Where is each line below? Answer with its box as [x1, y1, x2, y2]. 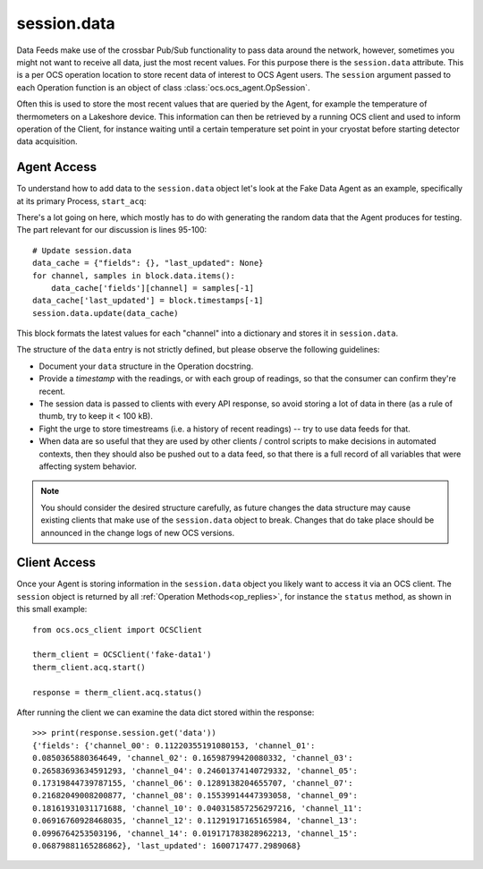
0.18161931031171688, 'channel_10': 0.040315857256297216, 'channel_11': [32, 803, 363, 814]
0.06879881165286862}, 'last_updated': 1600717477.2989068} [32, 840, 301, 850]
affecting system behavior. [38, 461, 138, 472]
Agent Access [16, 159, 97, 175]
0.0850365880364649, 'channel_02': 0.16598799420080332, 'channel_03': [32, 753, 353, 763]
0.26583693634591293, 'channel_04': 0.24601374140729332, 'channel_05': [32, 765, 358, 776]
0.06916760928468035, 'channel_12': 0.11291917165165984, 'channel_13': [32, 815, 358, 826]
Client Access [16, 555, 97, 570]
